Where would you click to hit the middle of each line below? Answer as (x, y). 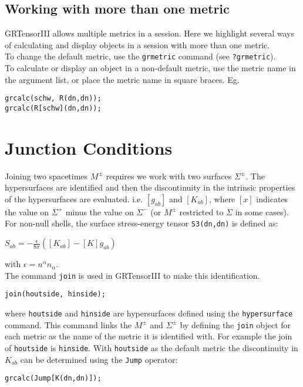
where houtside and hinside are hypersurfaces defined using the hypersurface (149, 313)
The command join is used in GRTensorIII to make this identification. (132, 275)
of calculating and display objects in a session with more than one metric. (137, 44)
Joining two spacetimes (46, 176)
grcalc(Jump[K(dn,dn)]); (53, 378)
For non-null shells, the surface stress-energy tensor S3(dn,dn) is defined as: (142, 223)
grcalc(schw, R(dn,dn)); (53, 99)
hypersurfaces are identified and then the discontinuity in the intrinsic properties (150, 187)
